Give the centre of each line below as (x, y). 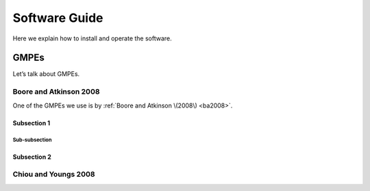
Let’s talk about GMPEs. (46, 74)
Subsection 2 (32, 157)
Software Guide (58, 18)
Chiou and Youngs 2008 (54, 175)
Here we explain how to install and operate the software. (92, 38)
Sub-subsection (32, 140)
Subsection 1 (32, 123)
